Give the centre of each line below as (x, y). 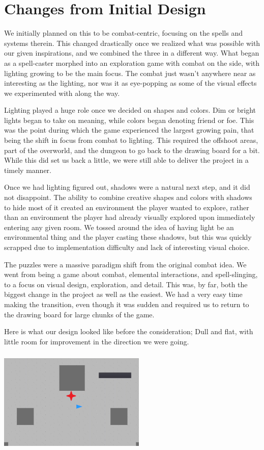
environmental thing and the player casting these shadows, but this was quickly (128, 237)
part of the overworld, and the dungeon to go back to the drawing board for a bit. (132, 150)
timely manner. (28, 170)
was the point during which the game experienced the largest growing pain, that (129, 130)
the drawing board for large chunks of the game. (79, 314)
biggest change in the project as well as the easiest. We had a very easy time (123, 294)
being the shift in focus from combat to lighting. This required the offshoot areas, (131, 140)
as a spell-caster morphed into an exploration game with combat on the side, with (132, 62)
